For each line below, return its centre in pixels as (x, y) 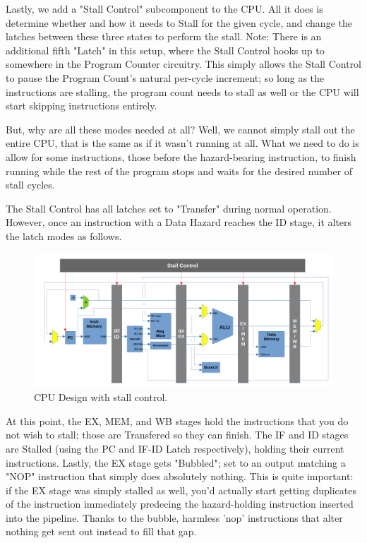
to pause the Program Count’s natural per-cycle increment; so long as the (165, 77)
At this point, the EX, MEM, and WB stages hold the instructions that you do (177, 420)
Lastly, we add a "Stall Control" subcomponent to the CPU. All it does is (164, 8)
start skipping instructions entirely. (82, 106)
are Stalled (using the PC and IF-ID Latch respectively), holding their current (175, 448)
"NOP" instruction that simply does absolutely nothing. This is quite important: (180, 476)
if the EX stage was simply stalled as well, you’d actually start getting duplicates (181, 490)
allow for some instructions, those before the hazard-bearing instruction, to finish (181, 156)
